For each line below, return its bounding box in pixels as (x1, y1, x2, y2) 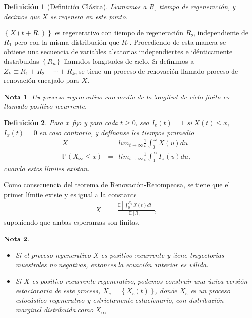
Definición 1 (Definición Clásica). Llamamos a (4, 1, 147, 11)
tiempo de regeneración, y (159, 1, 236, 11)
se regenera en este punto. (50, 11, 128, 21)
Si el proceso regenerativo (15, 250, 91, 260)
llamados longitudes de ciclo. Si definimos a (64, 56, 194, 66)
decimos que (4, 11, 40, 21)
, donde (155, 285, 177, 296)
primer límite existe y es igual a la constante (4, 189, 137, 199)
